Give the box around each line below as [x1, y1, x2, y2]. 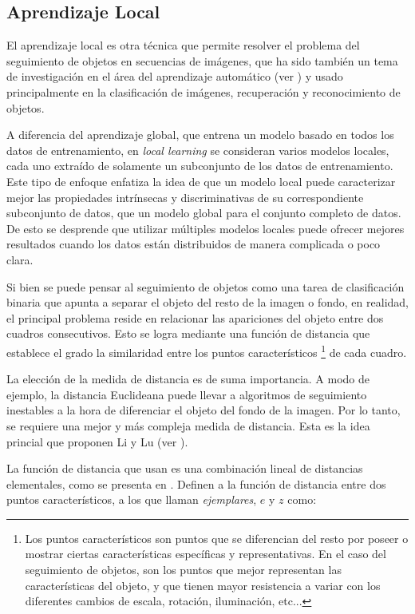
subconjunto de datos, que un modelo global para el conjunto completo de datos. [6, 204, 401, 221]
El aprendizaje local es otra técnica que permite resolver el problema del [6, 37, 360, 53]
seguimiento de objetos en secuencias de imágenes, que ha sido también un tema [6, 52, 398, 69]
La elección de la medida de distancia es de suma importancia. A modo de [6, 370, 370, 387]
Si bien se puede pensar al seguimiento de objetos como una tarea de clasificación [6, 278, 405, 295]
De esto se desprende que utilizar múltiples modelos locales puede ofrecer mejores [6, 220, 405, 236]
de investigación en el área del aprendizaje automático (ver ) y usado [6, 68, 343, 85]
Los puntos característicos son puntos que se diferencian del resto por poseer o [25, 529, 409, 546]
